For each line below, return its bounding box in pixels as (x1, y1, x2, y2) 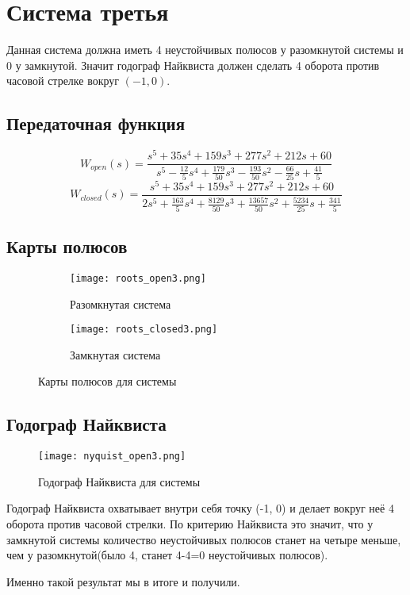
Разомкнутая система (70, 295, 171, 312)
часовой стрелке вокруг (6, 72, 120, 89)
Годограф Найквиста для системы (38, 473, 201, 489)
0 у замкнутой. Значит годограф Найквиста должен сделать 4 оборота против (6, 56, 380, 73)
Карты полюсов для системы (38, 373, 177, 390)
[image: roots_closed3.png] (70, 324, 218, 336)
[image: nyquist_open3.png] (38, 451, 186, 463)
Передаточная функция (6, 111, 186, 136)
